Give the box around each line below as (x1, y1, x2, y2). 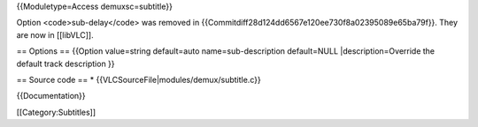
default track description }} (16, 58, 115, 69)
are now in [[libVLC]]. (16, 29, 94, 40)
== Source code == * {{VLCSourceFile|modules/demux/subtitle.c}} (16, 74, 261, 85)
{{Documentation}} (16, 91, 86, 101)
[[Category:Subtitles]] (16, 107, 96, 117)
